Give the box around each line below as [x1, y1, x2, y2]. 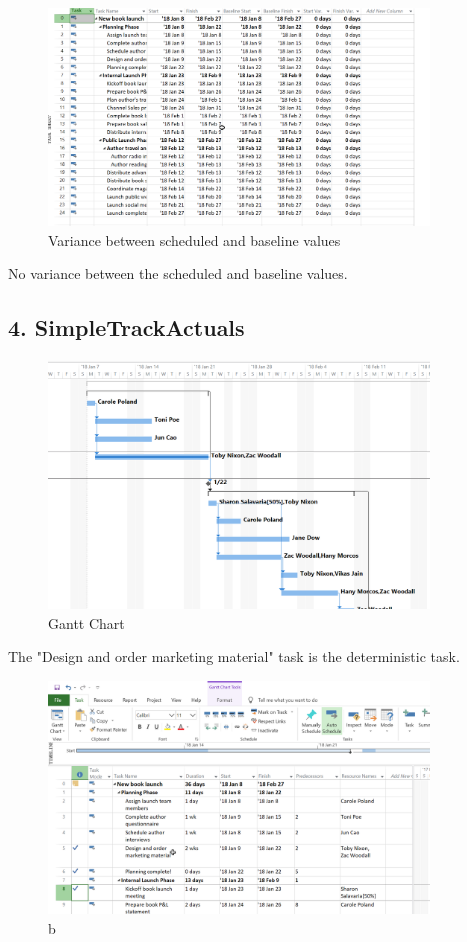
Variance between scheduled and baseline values [48, 229, 341, 250]
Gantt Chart [48, 612, 125, 633]
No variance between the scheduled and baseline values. [8, 263, 348, 284]
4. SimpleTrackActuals [8, 312, 245, 343]
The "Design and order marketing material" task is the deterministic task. [8, 646, 460, 667]
